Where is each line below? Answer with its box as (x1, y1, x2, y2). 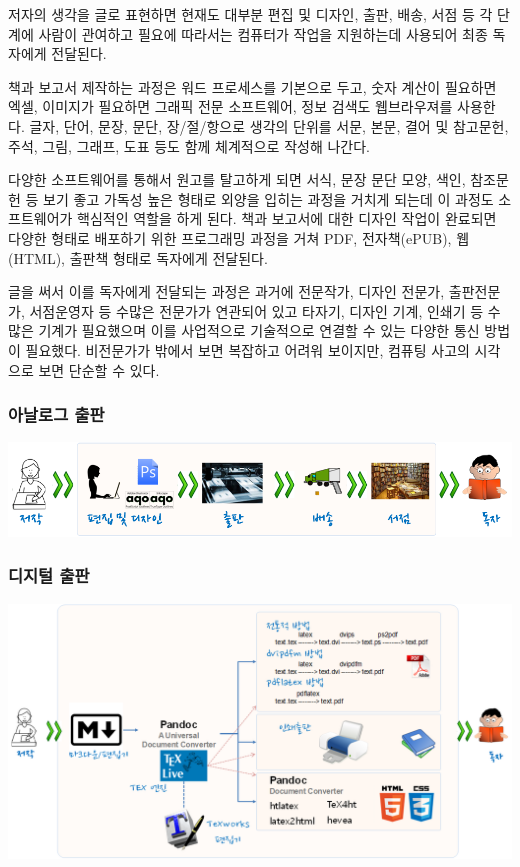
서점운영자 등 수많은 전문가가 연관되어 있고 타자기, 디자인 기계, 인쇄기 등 (29, 300, 484, 321)
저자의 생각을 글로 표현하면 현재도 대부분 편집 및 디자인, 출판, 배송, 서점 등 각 (8, 4, 493, 24)
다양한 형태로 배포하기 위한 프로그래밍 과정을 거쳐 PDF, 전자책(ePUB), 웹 (8, 227, 470, 248)
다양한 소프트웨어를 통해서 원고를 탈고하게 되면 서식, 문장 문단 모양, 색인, (8, 169, 466, 190)
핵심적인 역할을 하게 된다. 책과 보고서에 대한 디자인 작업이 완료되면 (77, 208, 497, 229)
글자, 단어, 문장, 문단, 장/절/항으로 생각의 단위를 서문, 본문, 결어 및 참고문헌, (29, 115, 509, 136)
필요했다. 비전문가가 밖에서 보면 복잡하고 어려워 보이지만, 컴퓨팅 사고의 (25, 339, 470, 360)
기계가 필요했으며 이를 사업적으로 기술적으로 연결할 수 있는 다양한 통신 (38, 320, 480, 341)
